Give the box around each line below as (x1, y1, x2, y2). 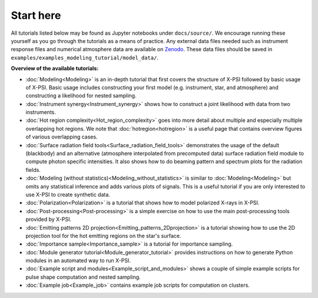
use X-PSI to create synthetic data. (25, 191, 110, 198)
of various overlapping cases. (25, 133, 98, 141)
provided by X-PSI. (25, 216, 72, 223)
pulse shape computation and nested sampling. (25, 273, 141, 280)
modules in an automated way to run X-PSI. (25, 257, 131, 264)
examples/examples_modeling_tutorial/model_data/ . (11, 54, 159, 61)
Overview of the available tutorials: (11, 65, 99, 72)
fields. (25, 166, 41, 173)
